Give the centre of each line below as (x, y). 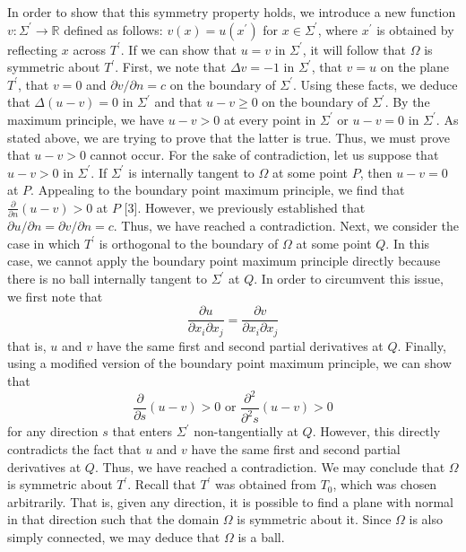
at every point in (270, 119)
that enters (142, 431)
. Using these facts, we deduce (375, 84)
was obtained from (266, 484)
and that (178, 102)
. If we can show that (178, 49)
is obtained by (415, 29)
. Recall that (162, 484)
